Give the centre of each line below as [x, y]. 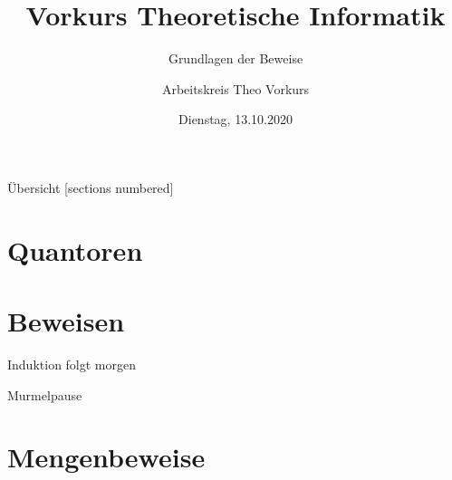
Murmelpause [45, 394]
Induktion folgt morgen [72, 364]
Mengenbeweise [106, 457]
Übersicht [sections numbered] [91, 187]
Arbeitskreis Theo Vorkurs [236, 88]
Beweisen [66, 321]
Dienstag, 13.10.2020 [236, 119]
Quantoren [75, 250]
